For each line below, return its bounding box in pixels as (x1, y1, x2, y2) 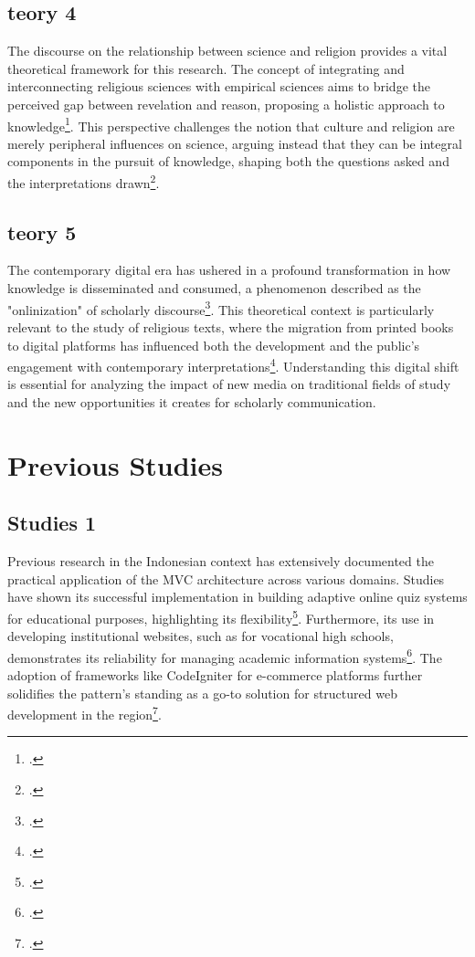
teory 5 (7, 217, 77, 246)
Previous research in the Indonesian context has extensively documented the (7, 552, 434, 571)
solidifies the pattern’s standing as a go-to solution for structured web (7, 683, 397, 702)
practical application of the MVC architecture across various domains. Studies (7, 569, 445, 588)
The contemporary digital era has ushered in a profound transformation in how (7, 260, 451, 279)
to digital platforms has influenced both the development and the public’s (7, 335, 420, 354)
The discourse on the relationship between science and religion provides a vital (7, 41, 448, 60)
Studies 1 (7, 509, 97, 537)
